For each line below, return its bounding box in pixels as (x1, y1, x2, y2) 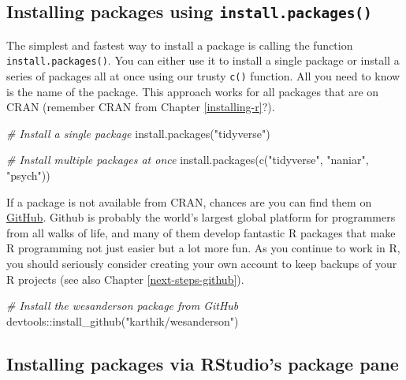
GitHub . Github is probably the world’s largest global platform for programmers (6, 209, 396, 225)
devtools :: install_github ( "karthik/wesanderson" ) (6, 312, 239, 329)
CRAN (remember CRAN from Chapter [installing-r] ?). (6, 99, 275, 115)
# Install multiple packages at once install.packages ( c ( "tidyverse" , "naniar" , (6, 151, 369, 168)
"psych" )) (6, 167, 50, 184)
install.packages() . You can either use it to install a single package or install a (6, 52, 400, 69)
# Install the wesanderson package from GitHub (6, 297, 239, 314)
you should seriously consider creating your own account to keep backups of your (6, 255, 397, 272)
